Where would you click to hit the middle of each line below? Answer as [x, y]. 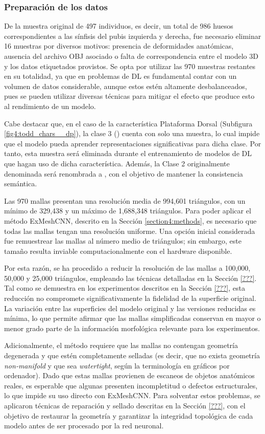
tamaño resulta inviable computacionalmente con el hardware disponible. [118, 251]
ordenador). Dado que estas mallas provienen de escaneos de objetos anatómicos [129, 375]
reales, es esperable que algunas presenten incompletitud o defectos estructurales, [131, 385]
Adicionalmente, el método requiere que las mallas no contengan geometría [121, 345]
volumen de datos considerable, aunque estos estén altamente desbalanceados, [126, 86]
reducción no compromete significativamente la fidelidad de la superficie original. [130, 298]
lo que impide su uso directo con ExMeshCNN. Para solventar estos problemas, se [132, 395]
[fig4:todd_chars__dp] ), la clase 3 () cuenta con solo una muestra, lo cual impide [132, 133]
